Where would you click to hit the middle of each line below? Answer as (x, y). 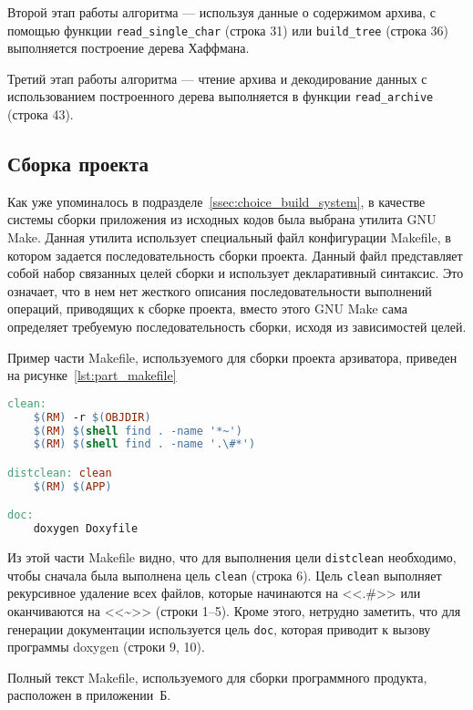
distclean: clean (60, 473)
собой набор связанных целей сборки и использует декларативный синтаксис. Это (236, 273)
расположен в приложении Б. (89, 695)
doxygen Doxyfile (86, 529)
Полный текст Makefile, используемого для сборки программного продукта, (217, 677)
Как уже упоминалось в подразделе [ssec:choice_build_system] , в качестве (216, 201)
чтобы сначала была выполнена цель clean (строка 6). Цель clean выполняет (225, 575)
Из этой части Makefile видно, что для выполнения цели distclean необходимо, (232, 557)
